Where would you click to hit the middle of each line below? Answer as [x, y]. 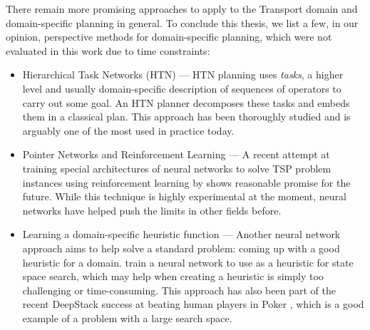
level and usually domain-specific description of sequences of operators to [182, 88]
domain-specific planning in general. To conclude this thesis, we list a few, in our [182, 22]
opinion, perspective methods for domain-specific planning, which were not [169, 37]
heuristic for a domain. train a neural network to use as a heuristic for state [188, 262]
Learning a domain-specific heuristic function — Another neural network [181, 234]
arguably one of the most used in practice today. [128, 130]
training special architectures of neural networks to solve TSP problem [177, 168]
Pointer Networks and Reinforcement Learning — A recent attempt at [176, 154]
